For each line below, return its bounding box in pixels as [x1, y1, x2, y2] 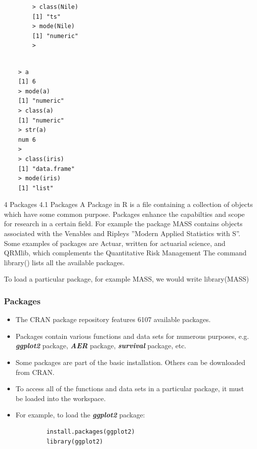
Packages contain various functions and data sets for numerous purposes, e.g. [15, 330, 249, 341]
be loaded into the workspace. [15, 393, 106, 403]
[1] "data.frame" [18, 165, 75, 172]
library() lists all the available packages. [4, 257, 125, 267]
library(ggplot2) [46, 438, 103, 445]
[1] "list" [18, 184, 54, 192]
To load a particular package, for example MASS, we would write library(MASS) [4, 274, 249, 284]
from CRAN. [15, 367, 55, 377]
